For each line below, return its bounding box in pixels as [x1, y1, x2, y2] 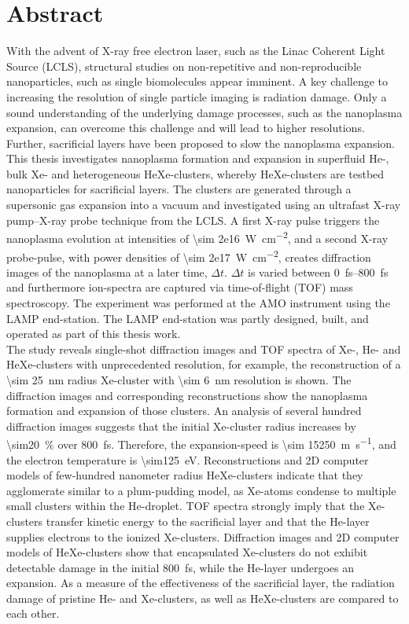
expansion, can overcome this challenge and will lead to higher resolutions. [6, 119, 365, 136]
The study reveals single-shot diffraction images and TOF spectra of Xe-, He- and [6, 340, 401, 357]
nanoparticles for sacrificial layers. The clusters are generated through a [6, 181, 352, 197]
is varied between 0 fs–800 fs [248, 263, 389, 280]
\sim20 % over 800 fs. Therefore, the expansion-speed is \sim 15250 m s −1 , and [6, 434, 396, 452]
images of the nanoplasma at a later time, [6, 263, 208, 280]
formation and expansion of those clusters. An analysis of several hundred [6, 402, 362, 419]
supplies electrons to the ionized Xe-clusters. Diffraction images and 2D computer [6, 528, 400, 545]
